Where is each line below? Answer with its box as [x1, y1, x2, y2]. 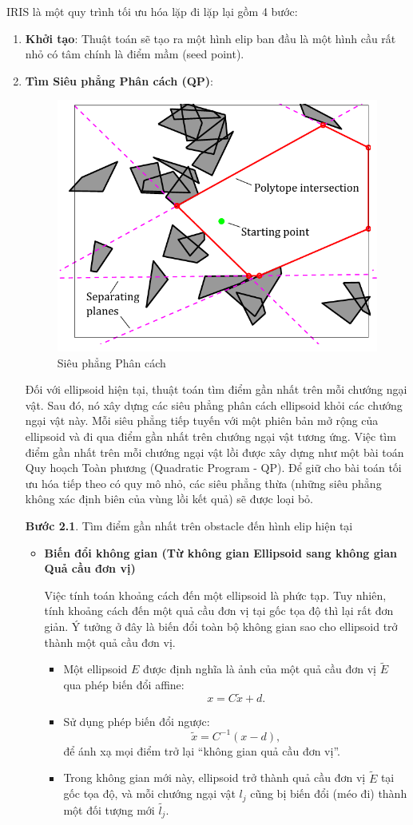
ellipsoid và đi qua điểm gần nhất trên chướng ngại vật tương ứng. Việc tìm [25, 428, 396, 445]
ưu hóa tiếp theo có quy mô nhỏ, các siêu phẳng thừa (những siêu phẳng [25, 474, 382, 491]
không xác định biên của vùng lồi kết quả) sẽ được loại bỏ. [25, 490, 314, 507]
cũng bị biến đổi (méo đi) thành [250, 785, 407, 802]
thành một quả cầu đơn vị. [44, 633, 176, 650]
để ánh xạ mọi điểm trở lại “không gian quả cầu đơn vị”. [63, 742, 340, 759]
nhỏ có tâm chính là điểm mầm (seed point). [25, 46, 244, 62]
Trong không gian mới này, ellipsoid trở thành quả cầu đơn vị [63, 769, 366, 786]
